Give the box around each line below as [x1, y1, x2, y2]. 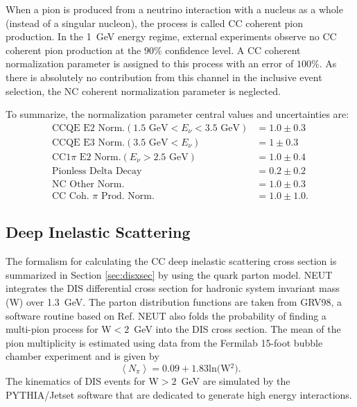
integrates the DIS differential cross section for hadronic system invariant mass [6, 281, 340, 295]
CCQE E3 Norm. [52, 137, 125, 148]
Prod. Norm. [101, 191, 155, 201]
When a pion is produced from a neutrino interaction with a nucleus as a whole [6, 2, 343, 16]
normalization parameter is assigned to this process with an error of [6, 56, 294, 71]
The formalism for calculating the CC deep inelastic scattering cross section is [6, 254, 337, 268]
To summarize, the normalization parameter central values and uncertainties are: [6, 107, 349, 121]
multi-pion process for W [6, 322, 112, 336]
